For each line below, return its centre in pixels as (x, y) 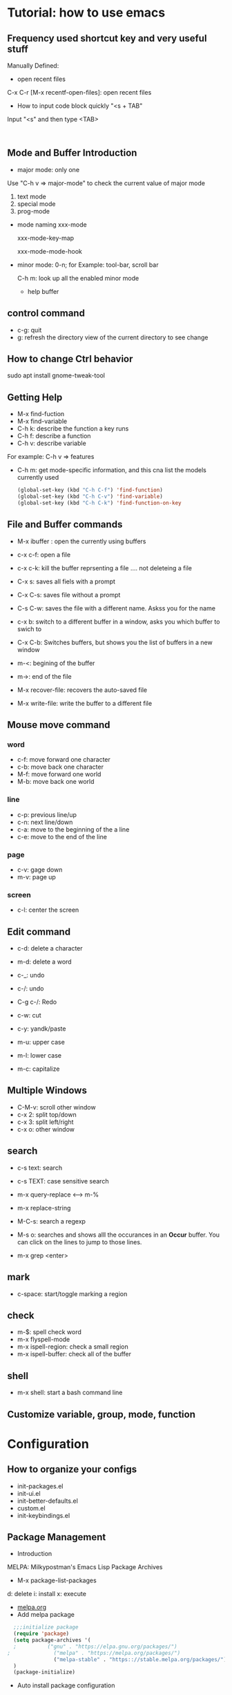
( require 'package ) (41, 1634)
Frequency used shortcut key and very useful (107, 38)
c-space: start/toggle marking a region (72, 1293)
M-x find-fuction (41, 414)
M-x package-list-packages (57, 1580)
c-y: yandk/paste (41, 1029)
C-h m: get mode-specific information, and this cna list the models (112, 470)
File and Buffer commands (65, 524)
